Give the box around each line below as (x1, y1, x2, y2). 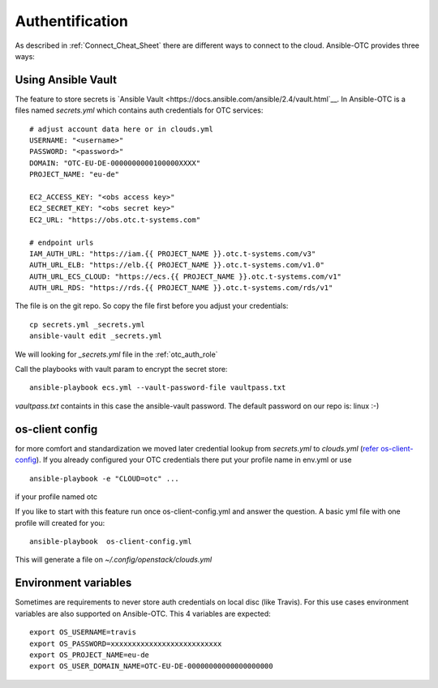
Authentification (15, 12, 129, 30)
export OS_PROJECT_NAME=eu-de (29, 650, 150, 660)
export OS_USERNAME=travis (29, 628, 137, 637)
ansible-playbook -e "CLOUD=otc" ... (29, 474, 180, 483)
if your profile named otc (15, 491, 97, 502)
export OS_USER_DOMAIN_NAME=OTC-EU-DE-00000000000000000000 (29, 661, 273, 671)
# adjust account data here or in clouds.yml (29, 124, 214, 134)
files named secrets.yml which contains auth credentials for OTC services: (15, 105, 264, 115)
